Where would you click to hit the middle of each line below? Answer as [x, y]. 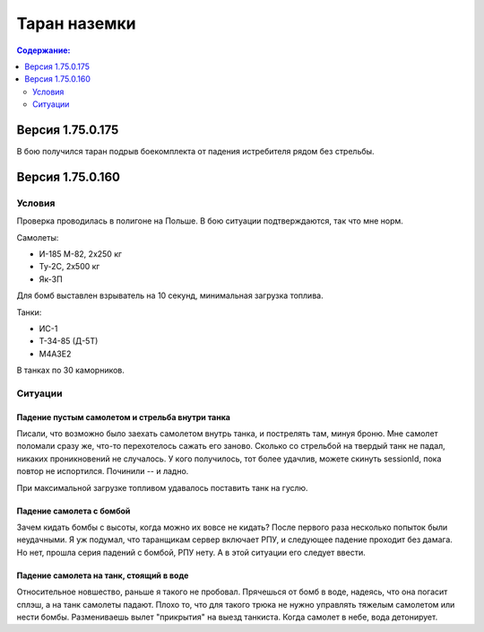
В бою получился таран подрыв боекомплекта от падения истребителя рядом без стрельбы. [196, 152]
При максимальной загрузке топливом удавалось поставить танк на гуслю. [162, 487]
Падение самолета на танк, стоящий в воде [103, 575]
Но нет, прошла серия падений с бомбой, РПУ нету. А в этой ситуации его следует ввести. [191, 552]
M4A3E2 [55, 354]
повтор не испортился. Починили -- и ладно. [103, 471]
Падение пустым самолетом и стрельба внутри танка [123, 417]
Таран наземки [76, 23]
